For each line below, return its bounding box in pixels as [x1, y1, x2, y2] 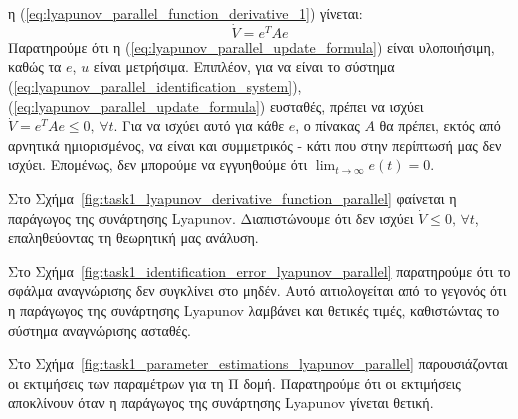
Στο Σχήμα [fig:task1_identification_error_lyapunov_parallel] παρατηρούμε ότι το [8, 260, 511, 281]
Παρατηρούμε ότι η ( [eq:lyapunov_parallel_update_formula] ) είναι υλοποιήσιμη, [8, 36, 495, 57]
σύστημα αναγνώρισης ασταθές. [8, 319, 191, 340]
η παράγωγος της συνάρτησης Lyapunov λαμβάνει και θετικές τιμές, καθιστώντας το [8, 299, 500, 320]
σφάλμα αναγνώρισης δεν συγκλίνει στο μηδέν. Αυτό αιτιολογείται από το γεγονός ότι [8, 280, 507, 301]
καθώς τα [8, 56, 62, 77]
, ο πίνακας [295, 115, 360, 136]
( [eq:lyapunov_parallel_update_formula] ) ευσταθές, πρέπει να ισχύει [8, 95, 424, 116]
